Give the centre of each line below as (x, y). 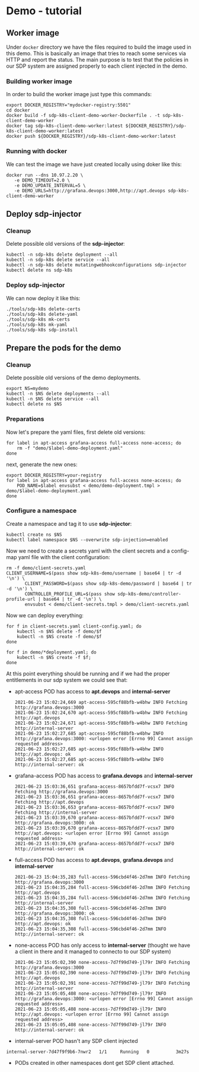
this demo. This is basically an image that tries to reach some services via (96, 53)
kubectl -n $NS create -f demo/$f (59, 636)
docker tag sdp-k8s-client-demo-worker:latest (65, 126)
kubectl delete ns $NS (34, 404)
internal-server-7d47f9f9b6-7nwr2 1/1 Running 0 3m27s (98, 1052)
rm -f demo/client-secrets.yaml (46, 568)
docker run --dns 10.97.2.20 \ (45, 175)
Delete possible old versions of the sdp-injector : (66, 244)
